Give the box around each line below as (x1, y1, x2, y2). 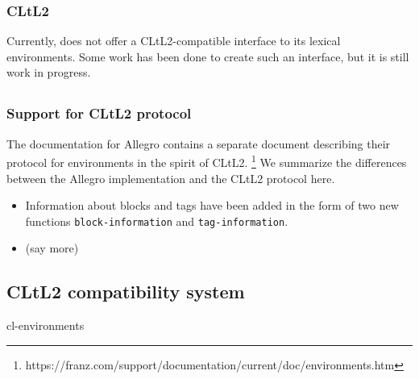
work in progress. (6, 64, 91, 81)
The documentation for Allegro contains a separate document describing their (6, 135, 391, 152)
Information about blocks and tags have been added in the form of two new (25, 197, 399, 214)
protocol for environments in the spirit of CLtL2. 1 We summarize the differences (6, 152, 407, 170)
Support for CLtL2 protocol (6, 103, 192, 123)
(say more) (25, 239, 79, 256)
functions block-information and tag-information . (25, 212, 288, 229)
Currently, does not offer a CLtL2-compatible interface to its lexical (6, 32, 341, 49)
